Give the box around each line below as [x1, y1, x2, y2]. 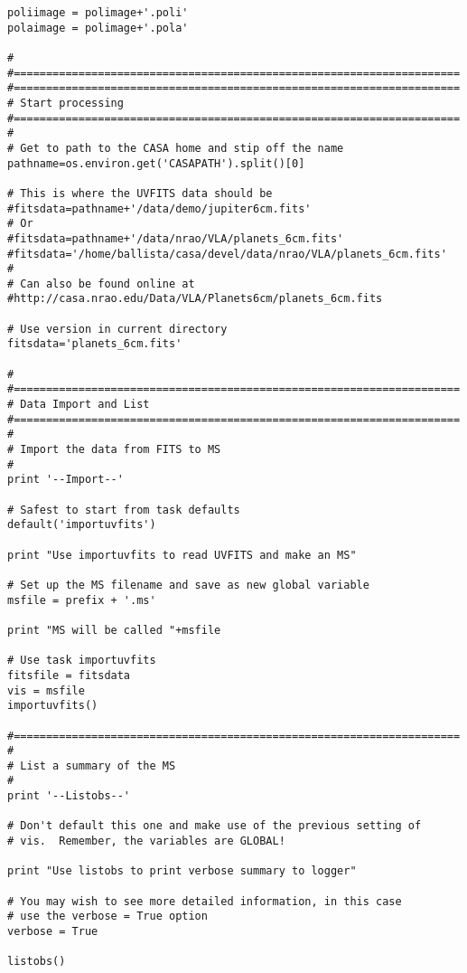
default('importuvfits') [7, 518, 156, 532]
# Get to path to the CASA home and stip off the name [7, 141, 344, 155]
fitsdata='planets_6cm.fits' [7, 337, 182, 351]
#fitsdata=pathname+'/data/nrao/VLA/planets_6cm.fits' [7, 231, 344, 245]
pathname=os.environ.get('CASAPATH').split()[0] [7, 156, 305, 170]
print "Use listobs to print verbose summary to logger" [7, 864, 357, 878]
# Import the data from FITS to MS [7, 443, 221, 457]
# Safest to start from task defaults [7, 503, 240, 516]
